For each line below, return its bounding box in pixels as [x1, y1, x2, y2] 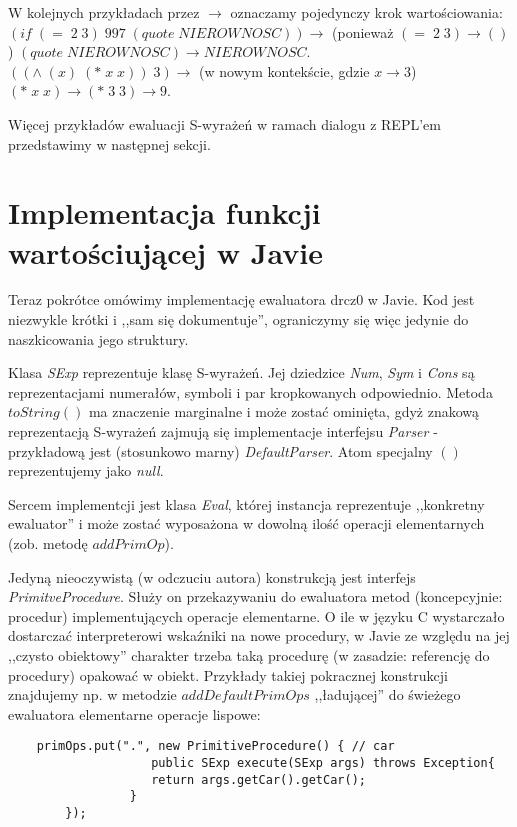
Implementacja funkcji [8, 192, 321, 233]
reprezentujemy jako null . [8, 460, 164, 481]
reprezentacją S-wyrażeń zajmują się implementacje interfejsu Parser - [8, 421, 438, 442]
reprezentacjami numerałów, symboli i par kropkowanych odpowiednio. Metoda [8, 381, 493, 402]
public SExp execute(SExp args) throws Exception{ [151, 756, 495, 770]
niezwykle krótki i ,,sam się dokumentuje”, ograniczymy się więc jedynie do [8, 309, 469, 330]
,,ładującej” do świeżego [314, 684, 461, 705]
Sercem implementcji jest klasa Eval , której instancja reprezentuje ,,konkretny [8, 493, 485, 514]
